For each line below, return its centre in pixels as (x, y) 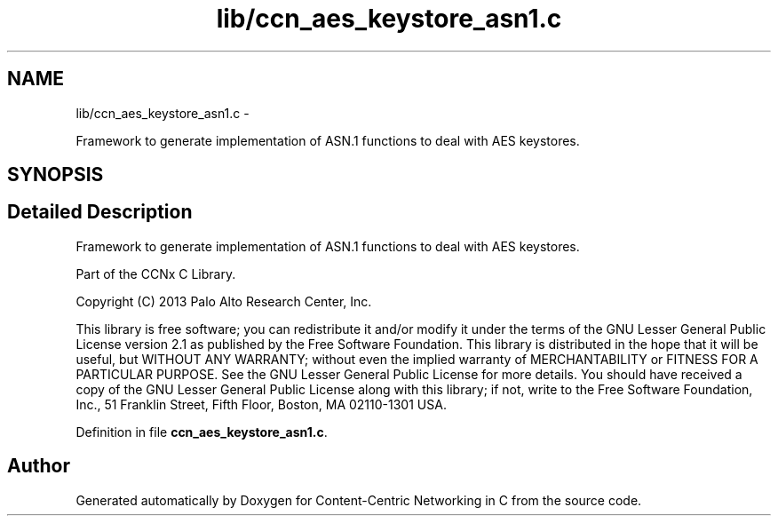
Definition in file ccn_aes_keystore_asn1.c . (202, 432)
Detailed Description (100, 212)
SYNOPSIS (56, 175)
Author (39, 466)
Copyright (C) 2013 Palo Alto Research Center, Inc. (224, 301)
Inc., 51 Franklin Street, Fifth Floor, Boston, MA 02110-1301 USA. (261, 404)
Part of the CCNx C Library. (156, 273)
